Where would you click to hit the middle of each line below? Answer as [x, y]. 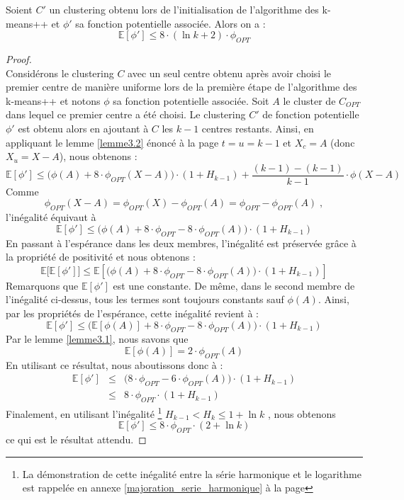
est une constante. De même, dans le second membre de [234, 285]
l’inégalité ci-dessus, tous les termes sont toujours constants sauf [145, 299]
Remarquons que [42, 285]
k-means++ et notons [53, 100]
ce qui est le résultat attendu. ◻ [76, 439]
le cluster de [309, 100]
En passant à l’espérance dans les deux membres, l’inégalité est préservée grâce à [181, 243]
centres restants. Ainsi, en [258, 128]
